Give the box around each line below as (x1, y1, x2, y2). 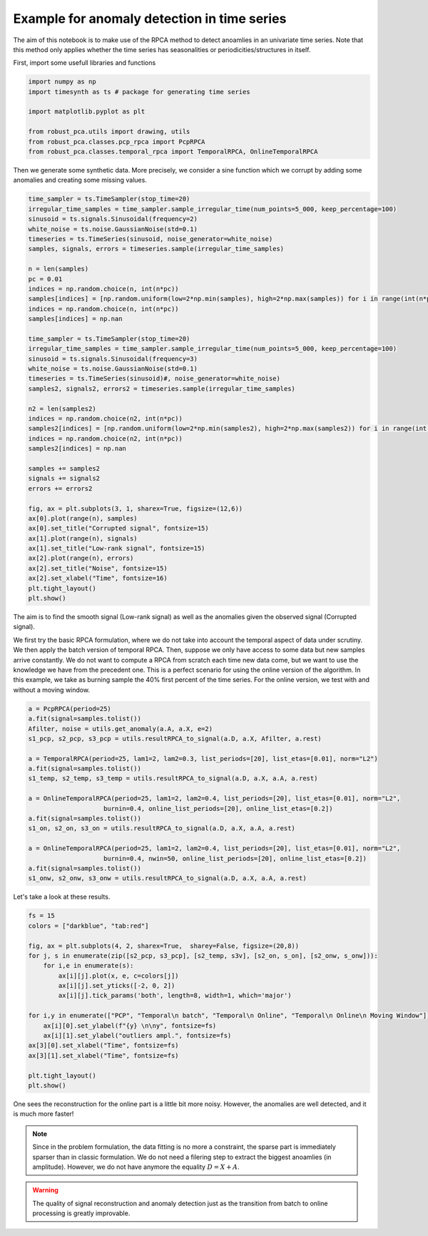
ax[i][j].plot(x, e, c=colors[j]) (58, 971, 179, 980)
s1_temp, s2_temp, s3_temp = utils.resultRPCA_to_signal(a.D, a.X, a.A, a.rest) (28, 775, 318, 782)
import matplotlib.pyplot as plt (28, 108, 146, 116)
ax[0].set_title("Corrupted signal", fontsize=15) (28, 524, 210, 533)
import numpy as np (28, 78, 96, 86)
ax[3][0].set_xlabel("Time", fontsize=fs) (28, 1041, 179, 1050)
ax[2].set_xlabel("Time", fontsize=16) (28, 574, 168, 583)
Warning (32, 1186, 58, 1195)
